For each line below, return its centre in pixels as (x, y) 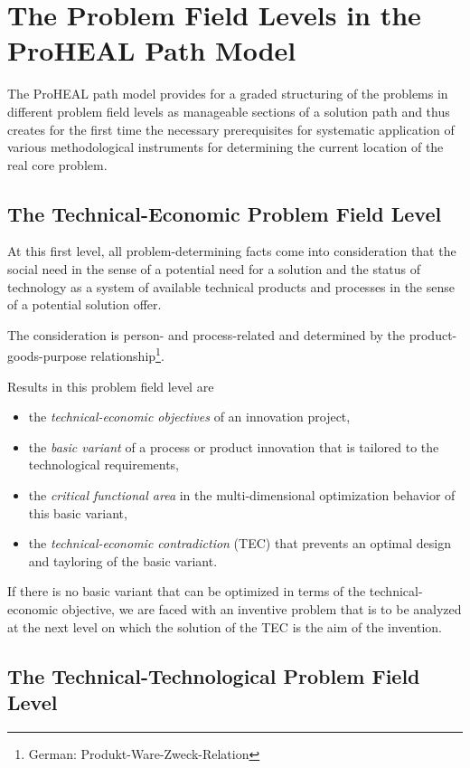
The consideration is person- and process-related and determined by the (207, 334)
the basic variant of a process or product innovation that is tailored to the (234, 446)
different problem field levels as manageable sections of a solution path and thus (229, 111)
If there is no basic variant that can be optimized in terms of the (187, 591)
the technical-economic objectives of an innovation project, (189, 417)
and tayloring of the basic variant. (123, 560)
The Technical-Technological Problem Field (214, 675)
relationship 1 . (127, 355)
